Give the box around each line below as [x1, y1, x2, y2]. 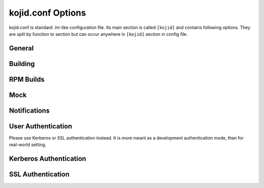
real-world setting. [9, 142, 46, 148]
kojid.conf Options [9, 7, 87, 18]
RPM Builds [9, 75, 45, 83]
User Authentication [9, 122, 72, 130]
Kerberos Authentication [9, 155, 87, 163]
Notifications [9, 106, 50, 115]
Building [9, 59, 35, 68]
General [9, 44, 34, 52]
